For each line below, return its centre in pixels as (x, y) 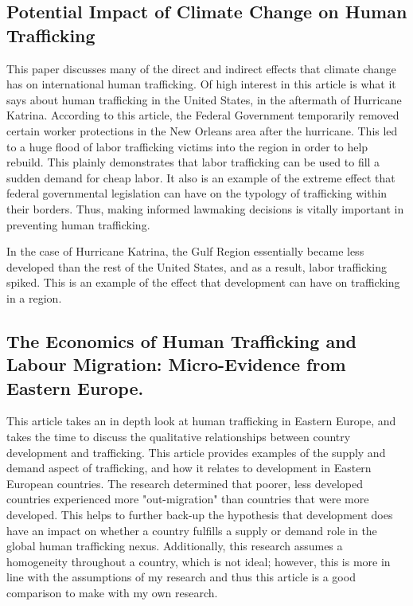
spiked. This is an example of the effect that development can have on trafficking (203, 282)
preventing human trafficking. (78, 224)
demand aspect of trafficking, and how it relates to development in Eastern (189, 468)
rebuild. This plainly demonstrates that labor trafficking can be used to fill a (193, 162)
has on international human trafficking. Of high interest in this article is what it (201, 84)
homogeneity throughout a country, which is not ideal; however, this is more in (199, 561)
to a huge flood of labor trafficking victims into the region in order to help (187, 146)
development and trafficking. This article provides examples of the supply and (196, 452)
